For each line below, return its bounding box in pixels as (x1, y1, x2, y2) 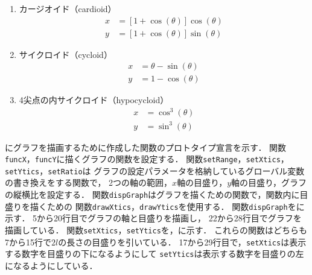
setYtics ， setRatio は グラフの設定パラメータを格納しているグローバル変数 (5, 164, 305, 177)
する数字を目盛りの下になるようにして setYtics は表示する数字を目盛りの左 (5, 247, 304, 260)
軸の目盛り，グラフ (231, 176, 307, 189)
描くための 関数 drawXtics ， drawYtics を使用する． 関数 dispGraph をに (30, 200, 305, 212)
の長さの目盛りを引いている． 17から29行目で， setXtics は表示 (58, 235, 307, 248)
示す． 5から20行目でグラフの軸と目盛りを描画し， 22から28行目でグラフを (5, 212, 302, 224)
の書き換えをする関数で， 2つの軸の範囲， (5, 176, 173, 189)
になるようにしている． (5, 259, 98, 271)
